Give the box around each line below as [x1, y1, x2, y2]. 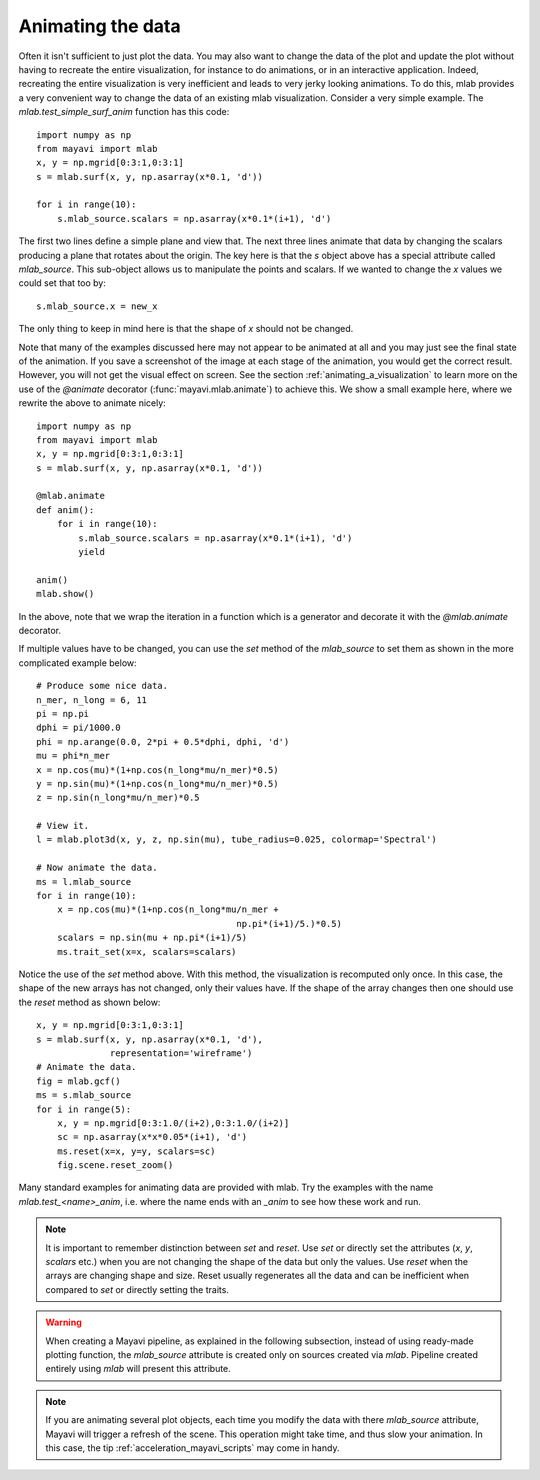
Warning [45, 1316, 82, 1329]
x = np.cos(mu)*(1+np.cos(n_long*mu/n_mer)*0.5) [36, 764, 279, 775]
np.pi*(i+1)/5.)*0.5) [236, 918, 342, 929]
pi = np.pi [36, 708, 90, 719]
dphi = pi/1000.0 [36, 722, 121, 734]
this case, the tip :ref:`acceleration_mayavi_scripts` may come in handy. [45, 1441, 340, 1454]
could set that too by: [18, 277, 107, 289]
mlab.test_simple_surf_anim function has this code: [18, 106, 230, 118]
